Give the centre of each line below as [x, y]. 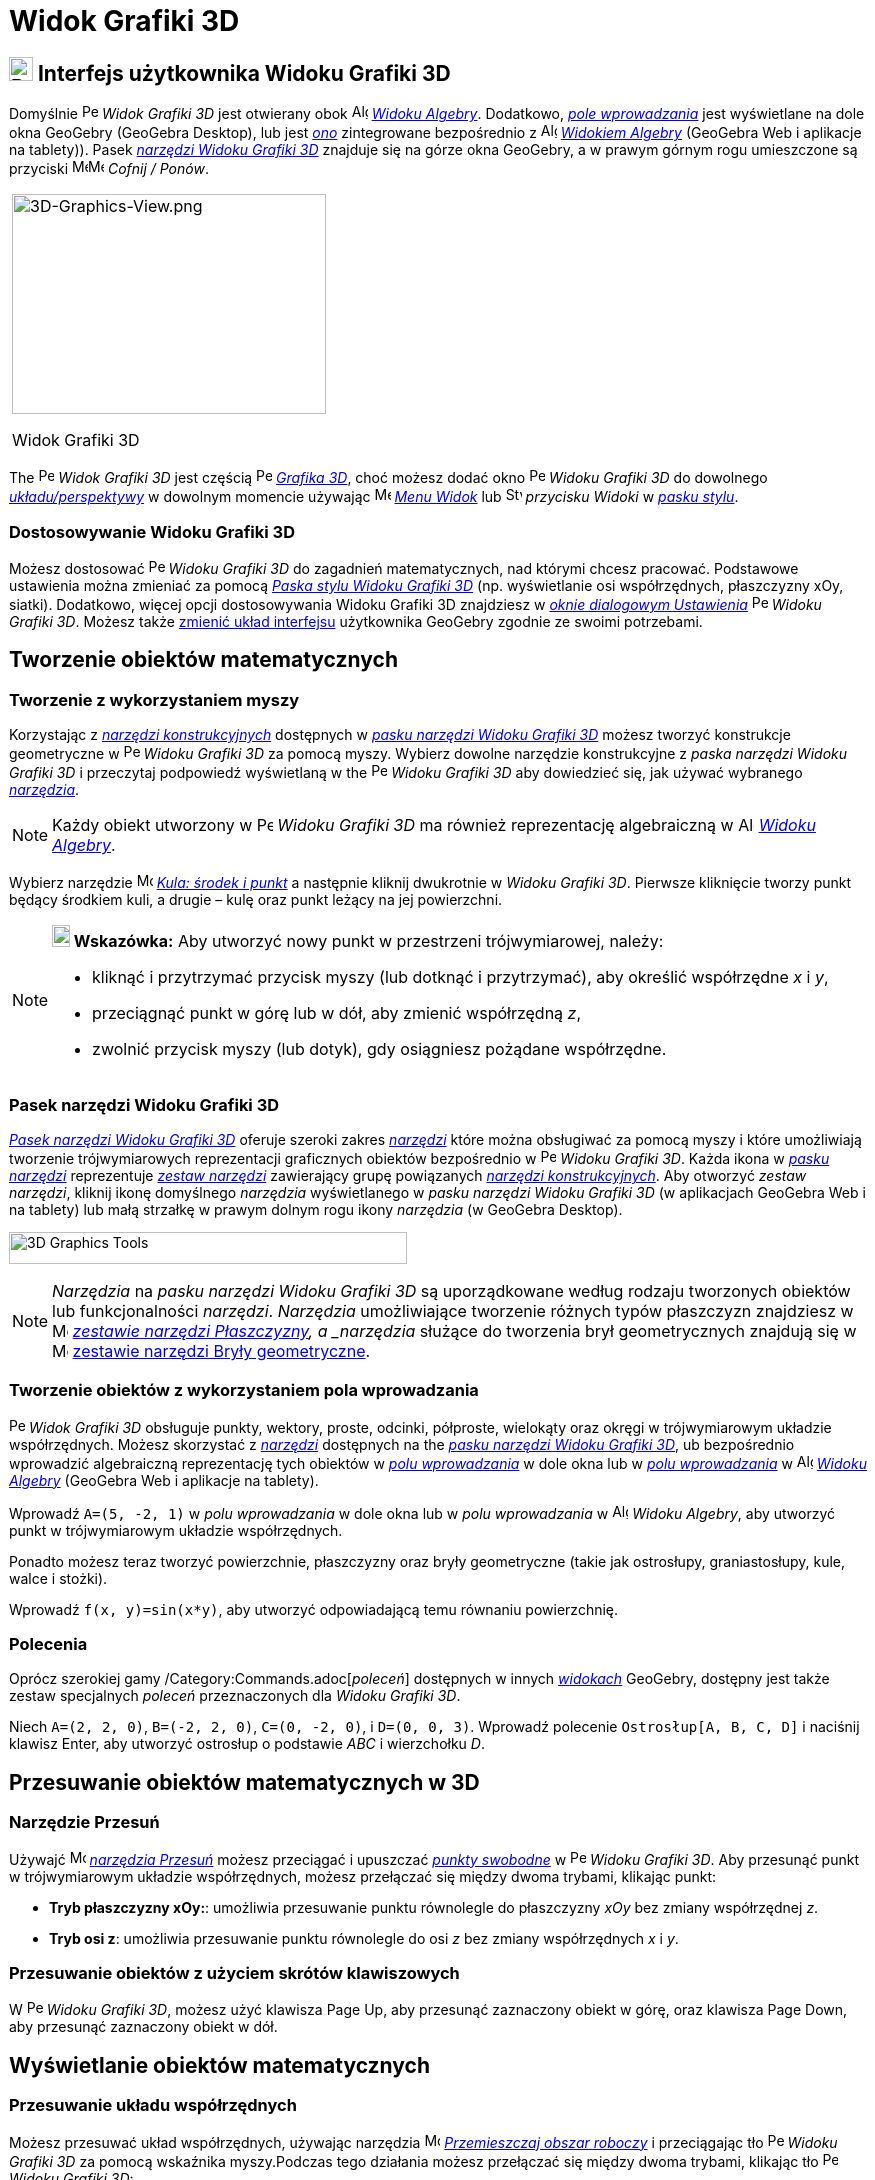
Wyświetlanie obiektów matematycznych [220, 2065]
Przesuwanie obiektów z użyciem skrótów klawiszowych [234, 1972]
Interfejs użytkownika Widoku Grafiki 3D [244, 73]
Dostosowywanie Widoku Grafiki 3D [152, 531]
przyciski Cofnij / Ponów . [109, 169]
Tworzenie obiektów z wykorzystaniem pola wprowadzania [244, 1390]
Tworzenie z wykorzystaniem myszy [154, 699]
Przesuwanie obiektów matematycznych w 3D [244, 1782]
